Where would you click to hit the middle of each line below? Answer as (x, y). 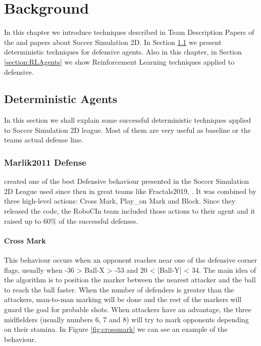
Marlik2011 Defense (45, 162)
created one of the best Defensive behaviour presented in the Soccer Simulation (127, 181)
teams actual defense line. (44, 140)
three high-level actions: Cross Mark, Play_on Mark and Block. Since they (120, 201)
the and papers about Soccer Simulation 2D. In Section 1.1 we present (113, 42)
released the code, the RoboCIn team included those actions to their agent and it (130, 211)
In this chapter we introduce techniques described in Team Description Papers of (129, 32)
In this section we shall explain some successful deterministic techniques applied (128, 120)
